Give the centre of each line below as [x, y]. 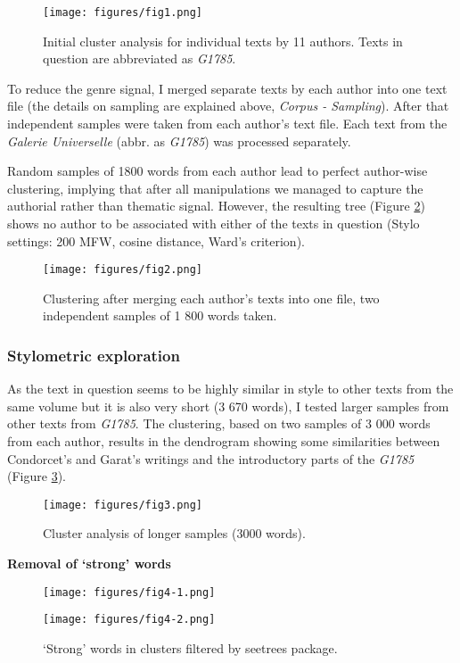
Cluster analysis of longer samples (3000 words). [174, 533]
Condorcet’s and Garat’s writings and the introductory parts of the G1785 [211, 458]
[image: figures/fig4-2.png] [129, 620]
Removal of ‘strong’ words [89, 564]
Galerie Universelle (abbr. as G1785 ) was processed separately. [179, 141]
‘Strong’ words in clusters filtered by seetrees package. [190, 647]
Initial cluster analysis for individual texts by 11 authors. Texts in [223, 41]
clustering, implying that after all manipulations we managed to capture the [215, 188]
